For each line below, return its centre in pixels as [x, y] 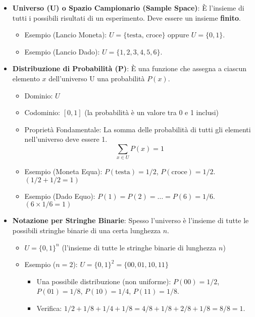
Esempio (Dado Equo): [60, 196]
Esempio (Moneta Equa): [63, 171]
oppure [178, 35]
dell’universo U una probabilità [97, 78]
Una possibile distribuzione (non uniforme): [104, 281]
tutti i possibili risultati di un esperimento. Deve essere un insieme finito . [126, 17]
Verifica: [49, 308]
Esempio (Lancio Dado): [62, 51]
